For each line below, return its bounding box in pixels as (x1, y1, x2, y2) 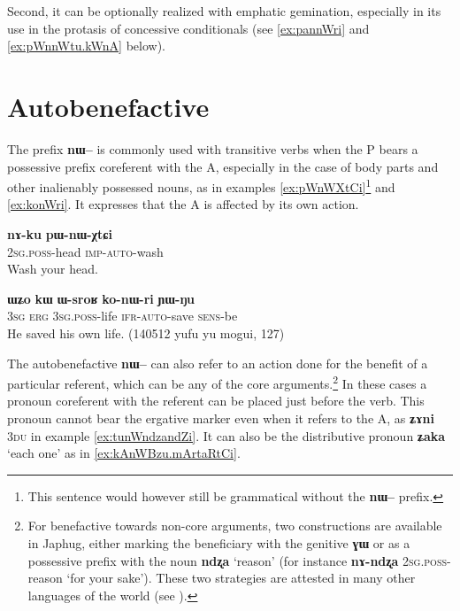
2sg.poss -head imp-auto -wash (7, 242, 164, 260)
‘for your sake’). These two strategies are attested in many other (66, 568, 416, 587)
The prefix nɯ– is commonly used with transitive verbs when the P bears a (7, 139, 418, 158)
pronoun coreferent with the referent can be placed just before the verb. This (7, 391, 425, 410)
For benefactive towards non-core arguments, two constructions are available (27, 516, 442, 535)
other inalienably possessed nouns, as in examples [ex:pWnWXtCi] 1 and (7, 175, 395, 196)
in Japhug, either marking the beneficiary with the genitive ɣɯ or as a (27, 533, 410, 552)
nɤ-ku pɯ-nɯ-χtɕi (7, 224, 113, 243)
